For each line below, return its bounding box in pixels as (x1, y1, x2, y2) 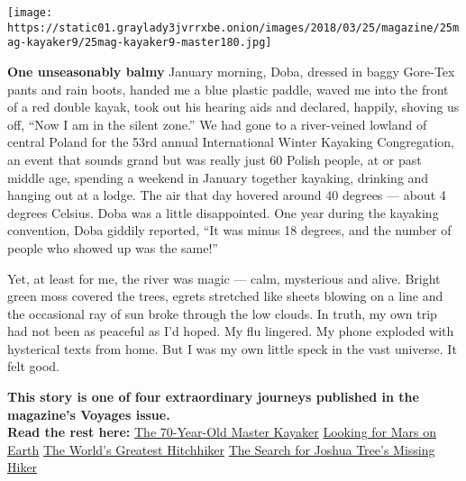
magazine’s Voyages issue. (7, 404, 170, 423)
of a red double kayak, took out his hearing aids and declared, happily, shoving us (7, 97, 460, 116)
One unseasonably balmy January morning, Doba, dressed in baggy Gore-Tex (7, 61, 455, 80)
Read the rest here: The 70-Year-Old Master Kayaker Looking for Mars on (7, 422, 437, 441)
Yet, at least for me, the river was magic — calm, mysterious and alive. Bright (7, 268, 441, 287)
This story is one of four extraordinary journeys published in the (7, 387, 419, 406)
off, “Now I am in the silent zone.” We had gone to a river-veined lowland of (7, 114, 427, 133)
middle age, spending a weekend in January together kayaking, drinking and (7, 168, 429, 186)
